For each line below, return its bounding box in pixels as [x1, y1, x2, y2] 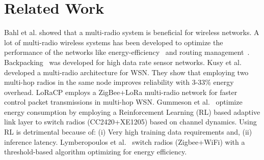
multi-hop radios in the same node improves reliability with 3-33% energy [4, 77, 234, 87]
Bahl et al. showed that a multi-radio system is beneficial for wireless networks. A [4, 27, 259, 38]
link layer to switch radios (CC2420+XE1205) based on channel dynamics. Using [4, 116, 257, 127]
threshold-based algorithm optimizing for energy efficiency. [4, 146, 187, 157]
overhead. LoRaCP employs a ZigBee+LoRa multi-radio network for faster [4, 86, 237, 97]
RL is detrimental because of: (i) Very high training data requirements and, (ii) [4, 126, 252, 137]
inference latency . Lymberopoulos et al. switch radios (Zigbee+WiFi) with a [4, 136, 245, 147]
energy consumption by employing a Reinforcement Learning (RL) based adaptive [4, 106, 260, 117]
